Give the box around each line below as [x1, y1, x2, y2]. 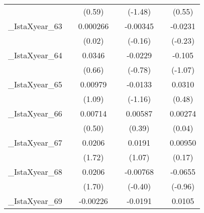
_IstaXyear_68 [8, 166, 62, 177]
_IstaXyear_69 [8, 195, 62, 206]
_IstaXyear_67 [8, 137, 62, 148]
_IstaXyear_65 [8, 78, 62, 90]
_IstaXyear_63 [8, 20, 62, 32]
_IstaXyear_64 [8, 49, 62, 61]
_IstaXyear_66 [8, 108, 62, 119]
